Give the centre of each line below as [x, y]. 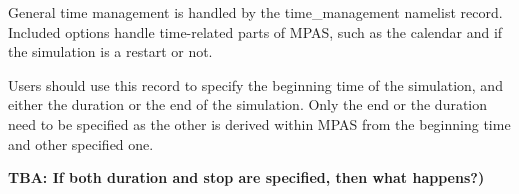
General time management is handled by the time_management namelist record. [255, 12]
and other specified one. [81, 143]
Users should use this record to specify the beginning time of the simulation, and [255, 84]
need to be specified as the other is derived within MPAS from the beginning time [259, 123]
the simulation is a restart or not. [110, 51]
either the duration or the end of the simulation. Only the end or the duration [248, 104]
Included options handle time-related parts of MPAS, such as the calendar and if [255, 31]
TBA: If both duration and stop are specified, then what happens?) [246, 177]
